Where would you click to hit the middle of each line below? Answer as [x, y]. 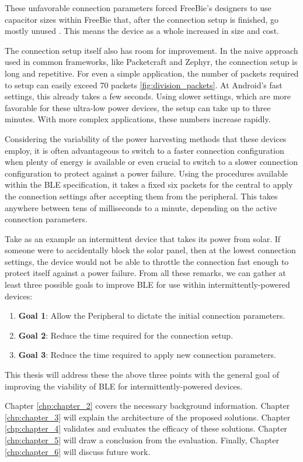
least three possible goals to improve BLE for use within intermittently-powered [147, 285]
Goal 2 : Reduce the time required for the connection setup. [126, 335]
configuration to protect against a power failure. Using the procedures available [147, 173]
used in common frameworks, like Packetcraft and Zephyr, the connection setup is [151, 62]
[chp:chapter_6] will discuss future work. [78, 451]
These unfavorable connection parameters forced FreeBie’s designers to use [138, 8]
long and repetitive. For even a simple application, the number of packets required [152, 73]
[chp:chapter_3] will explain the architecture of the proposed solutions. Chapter [148, 417]
